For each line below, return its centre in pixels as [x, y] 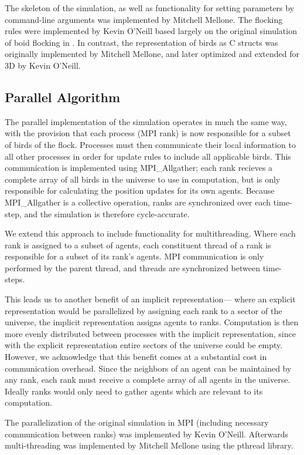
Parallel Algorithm [63, 97]
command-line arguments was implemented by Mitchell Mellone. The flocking [144, 19]
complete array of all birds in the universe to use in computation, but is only [143, 179]
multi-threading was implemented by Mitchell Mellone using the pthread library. [149, 445]
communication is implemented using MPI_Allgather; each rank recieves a [139, 168]
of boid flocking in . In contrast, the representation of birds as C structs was [141, 42]
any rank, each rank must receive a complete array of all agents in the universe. [148, 380]
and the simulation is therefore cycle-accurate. [107, 213]
